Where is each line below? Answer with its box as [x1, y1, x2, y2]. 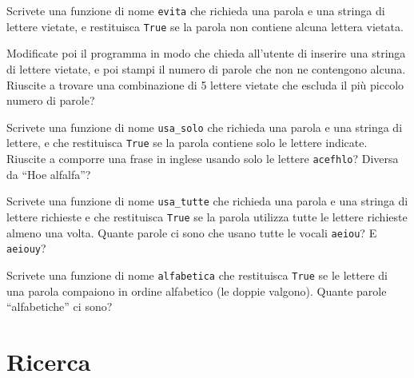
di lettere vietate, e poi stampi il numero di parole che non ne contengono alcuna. [6, 60, 406, 77]
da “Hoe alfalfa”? [6, 165, 91, 182]
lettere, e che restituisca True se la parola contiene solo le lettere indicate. [6, 134, 368, 151]
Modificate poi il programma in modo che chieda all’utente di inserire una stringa [6, 45, 406, 62]
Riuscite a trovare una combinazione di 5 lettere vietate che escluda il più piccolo [6, 76, 404, 93]
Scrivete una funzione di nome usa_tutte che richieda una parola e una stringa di [6, 193, 408, 209]
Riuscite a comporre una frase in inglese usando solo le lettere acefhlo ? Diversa [6, 150, 399, 166]
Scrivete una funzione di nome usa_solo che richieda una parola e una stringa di [6, 118, 403, 135]
